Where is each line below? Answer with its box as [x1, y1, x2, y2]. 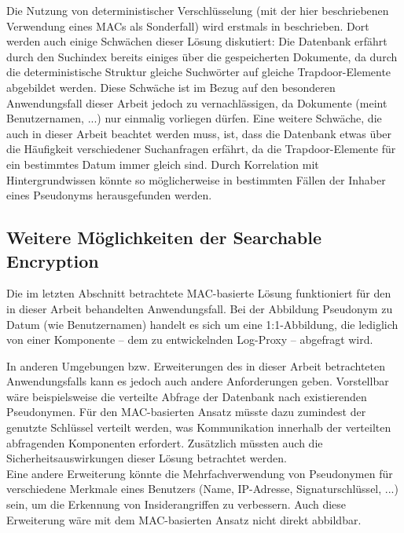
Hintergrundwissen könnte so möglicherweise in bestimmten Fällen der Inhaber [6, 171, 386, 188]
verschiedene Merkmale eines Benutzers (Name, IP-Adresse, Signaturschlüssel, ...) [6, 480, 398, 497]
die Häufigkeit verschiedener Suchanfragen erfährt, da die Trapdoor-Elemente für [6, 141, 396, 157]
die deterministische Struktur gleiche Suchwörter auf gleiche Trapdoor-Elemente [6, 64, 391, 80]
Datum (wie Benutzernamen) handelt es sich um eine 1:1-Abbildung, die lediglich [6, 316, 398, 332]
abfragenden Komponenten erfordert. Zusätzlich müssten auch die [6, 434, 323, 451]
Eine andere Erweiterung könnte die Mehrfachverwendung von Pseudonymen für [6, 465, 393, 481]
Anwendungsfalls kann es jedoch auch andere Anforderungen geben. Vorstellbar [6, 373, 389, 389]
